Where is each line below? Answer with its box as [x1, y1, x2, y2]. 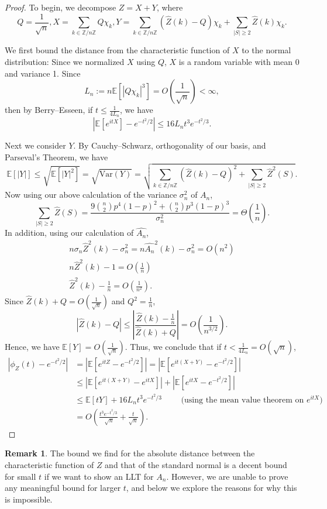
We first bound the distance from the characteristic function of [5, 44, 230, 56]
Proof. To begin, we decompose [5, 1, 116, 13]
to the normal [242, 44, 291, 56]
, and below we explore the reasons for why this [126, 482, 297, 494]
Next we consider [5, 139, 66, 152]
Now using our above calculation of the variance [5, 188, 177, 201]
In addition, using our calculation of [5, 226, 134, 239]
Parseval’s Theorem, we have [5, 151, 108, 163]
